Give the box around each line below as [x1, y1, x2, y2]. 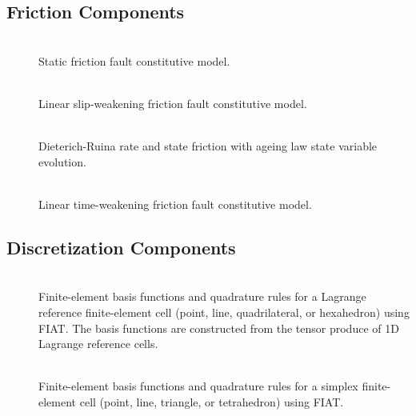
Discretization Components [6, 234, 236, 259]
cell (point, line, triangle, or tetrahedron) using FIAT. [79, 393, 344, 410]
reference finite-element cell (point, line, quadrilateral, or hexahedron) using [38, 303, 410, 320]
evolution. [38, 153, 86, 170]
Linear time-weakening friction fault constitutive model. [38, 195, 312, 212]
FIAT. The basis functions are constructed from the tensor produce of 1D [38, 319, 399, 336]
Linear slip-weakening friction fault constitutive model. [38, 94, 307, 111]
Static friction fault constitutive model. [38, 52, 230, 69]
